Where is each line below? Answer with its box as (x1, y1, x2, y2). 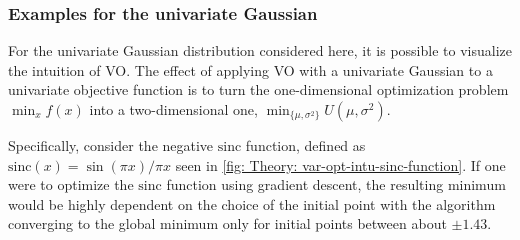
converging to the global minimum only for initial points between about (8, 213, 447, 234)
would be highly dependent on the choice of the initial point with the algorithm (8, 193, 496, 214)
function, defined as (245, 135, 366, 155)
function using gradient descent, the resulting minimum (166, 174, 506, 195)
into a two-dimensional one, (89, 99, 258, 119)
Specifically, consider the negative (8, 135, 214, 155)
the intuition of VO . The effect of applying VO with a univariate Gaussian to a (8, 59, 493, 80)
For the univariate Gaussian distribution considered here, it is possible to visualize (8, 40, 512, 61)
